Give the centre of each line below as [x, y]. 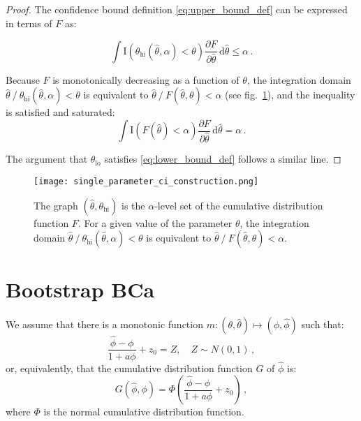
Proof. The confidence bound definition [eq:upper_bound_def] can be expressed [177, 9]
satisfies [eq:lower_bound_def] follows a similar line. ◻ [223, 159]
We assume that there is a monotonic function [104, 324]
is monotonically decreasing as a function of [146, 79]
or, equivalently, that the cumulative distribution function [129, 368]
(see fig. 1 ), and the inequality [290, 95]
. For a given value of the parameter [155, 222]
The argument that [47, 159]
